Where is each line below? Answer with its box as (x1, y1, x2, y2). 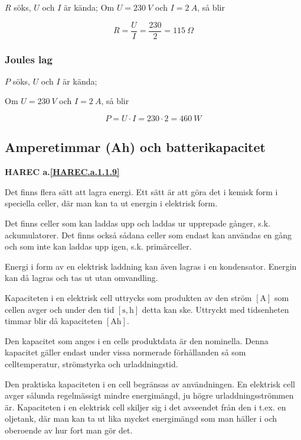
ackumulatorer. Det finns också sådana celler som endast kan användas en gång (5, 228, 292, 241)
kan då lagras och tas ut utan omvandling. (5, 271, 158, 284)
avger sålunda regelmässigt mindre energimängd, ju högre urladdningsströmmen (5, 389, 294, 402)
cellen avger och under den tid (5, 303, 114, 315)
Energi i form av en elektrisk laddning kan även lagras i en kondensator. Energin (5, 260, 297, 272)
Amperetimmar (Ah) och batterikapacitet (5, 138, 266, 156)
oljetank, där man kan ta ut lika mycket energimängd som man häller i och (5, 412, 277, 425)
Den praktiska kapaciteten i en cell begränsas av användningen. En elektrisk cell (5, 377, 295, 390)
